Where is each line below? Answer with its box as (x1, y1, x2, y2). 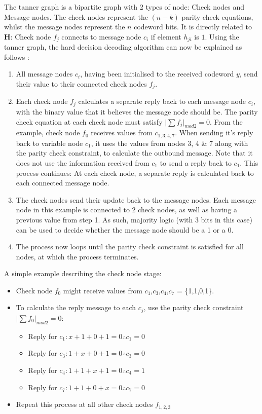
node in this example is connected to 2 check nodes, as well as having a (16, 204, 238, 215)
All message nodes (16, 68, 73, 79)
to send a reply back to (160, 157, 232, 168)
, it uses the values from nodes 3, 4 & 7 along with (91, 137, 248, 148)
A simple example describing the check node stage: (4, 268, 162, 279)
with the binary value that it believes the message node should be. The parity (16, 106, 258, 117)
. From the (210, 116, 243, 127)
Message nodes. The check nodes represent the (4, 11, 148, 22)
